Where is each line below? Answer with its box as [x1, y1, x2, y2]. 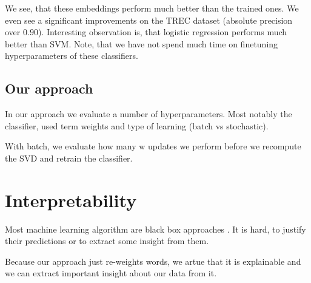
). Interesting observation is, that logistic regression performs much [38, 26, 287, 38]
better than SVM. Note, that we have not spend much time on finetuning [5, 37, 278, 50]
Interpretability [5, 187, 137, 212]
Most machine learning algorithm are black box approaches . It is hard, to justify [5, 222, 306, 235]
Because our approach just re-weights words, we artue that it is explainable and [5, 254, 301, 267]
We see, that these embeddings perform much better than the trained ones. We [5, 2, 299, 14]
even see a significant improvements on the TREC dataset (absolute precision [5, 13, 293, 26]
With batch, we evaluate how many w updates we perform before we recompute [5, 140, 301, 152]
